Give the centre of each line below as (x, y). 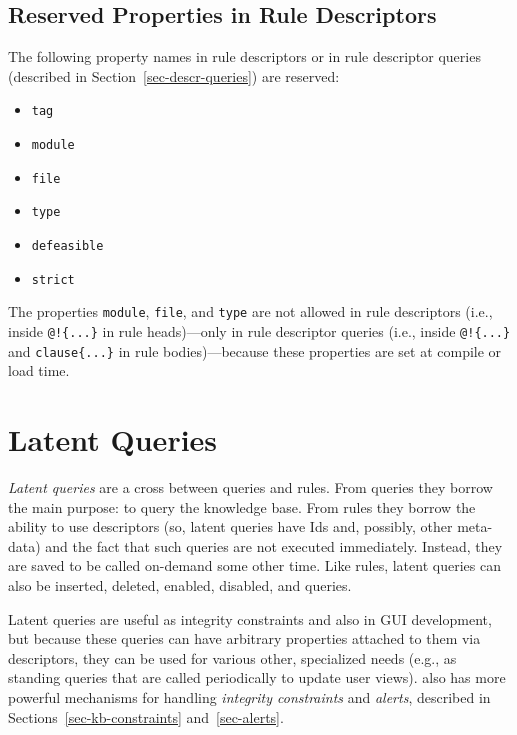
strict (53, 279)
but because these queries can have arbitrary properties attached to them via (244, 638)
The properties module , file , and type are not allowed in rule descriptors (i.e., (250, 311)
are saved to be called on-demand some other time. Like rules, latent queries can (254, 565)
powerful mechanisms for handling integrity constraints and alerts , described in (249, 696)
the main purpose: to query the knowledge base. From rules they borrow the (242, 506)
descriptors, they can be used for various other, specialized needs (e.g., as (232, 657)
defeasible (67, 246)
